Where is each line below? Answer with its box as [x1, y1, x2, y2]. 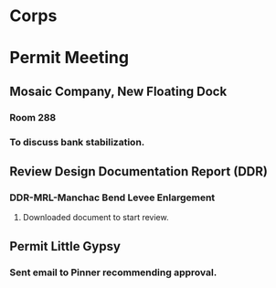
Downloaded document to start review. [22, 212, 169, 223]
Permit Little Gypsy [9, 239, 122, 254]
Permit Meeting [9, 48, 130, 69]
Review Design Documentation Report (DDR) [9, 164, 268, 179]
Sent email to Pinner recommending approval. [9, 266, 218, 279]
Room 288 [9, 111, 57, 123]
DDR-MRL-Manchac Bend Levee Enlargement [9, 191, 216, 204]
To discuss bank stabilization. [9, 135, 145, 148]
